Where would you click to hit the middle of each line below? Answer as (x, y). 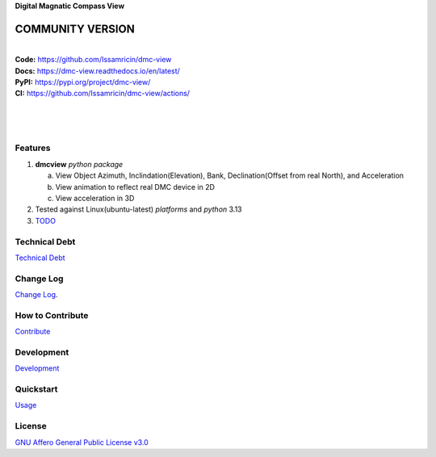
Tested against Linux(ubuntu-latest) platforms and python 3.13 (138, 209)
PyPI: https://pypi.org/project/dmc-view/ (83, 82)
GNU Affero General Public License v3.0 (82, 442)
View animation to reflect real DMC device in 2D (135, 187)
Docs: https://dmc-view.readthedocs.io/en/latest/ (98, 71)
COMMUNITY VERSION (75, 29)
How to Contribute (52, 315)
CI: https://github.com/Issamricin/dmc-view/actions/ (102, 94)
